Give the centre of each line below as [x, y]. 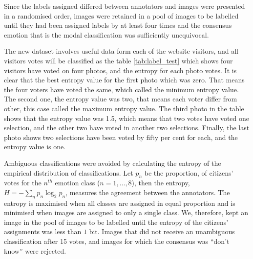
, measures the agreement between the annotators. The [148, 192]
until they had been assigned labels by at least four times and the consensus [118, 25]
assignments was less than [43, 231]
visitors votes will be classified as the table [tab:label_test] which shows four [118, 60]
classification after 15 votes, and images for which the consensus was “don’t [117, 241]
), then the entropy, [161, 183]
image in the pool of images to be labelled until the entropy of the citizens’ [116, 222]
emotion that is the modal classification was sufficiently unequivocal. [106, 34]
